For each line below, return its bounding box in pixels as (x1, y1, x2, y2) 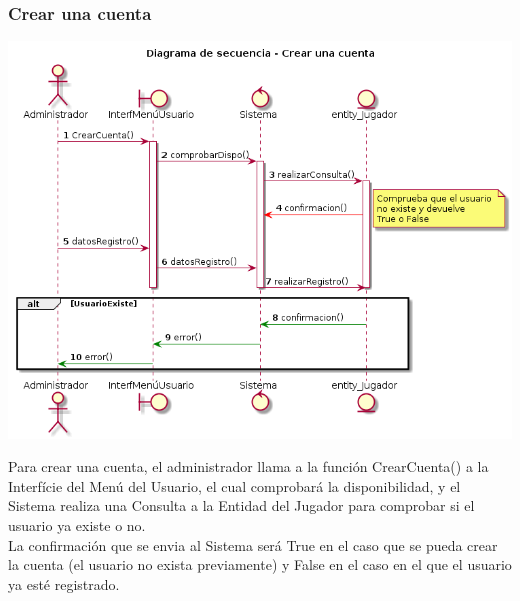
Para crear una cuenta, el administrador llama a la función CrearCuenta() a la (8, 456, 489, 477)
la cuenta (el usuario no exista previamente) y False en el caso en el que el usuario (8, 554, 512, 575)
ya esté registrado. (8, 573, 120, 594)
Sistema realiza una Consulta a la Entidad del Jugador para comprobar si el (8, 495, 475, 516)
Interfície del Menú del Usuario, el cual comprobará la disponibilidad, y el (8, 475, 461, 496)
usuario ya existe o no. (8, 514, 146, 535)
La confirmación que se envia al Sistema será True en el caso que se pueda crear (8, 534, 498, 555)
